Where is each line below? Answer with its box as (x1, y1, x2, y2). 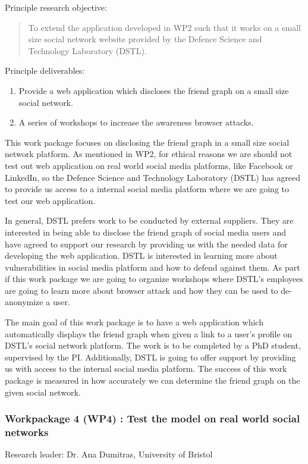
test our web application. (5, 194, 96, 206)
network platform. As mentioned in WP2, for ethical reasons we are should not (5, 148, 293, 160)
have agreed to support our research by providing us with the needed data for (5, 237, 288, 250)
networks (5, 425, 49, 440)
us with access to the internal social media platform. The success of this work (5, 362, 287, 375)
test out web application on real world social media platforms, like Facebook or (5, 159, 293, 171)
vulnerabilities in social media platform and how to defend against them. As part (5, 261, 300, 273)
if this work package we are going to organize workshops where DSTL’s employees (5, 272, 303, 285)
